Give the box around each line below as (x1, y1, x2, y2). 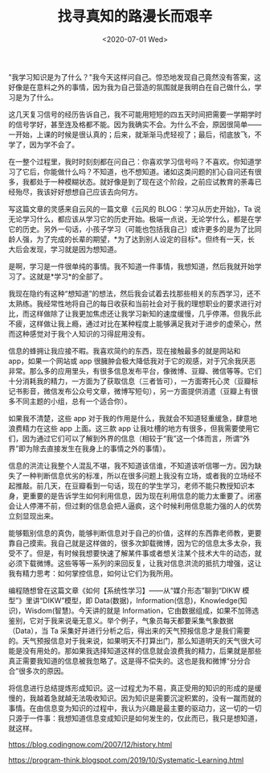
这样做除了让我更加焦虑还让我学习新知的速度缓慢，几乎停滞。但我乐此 (29, 308, 262, 318)
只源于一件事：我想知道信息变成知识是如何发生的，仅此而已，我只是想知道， (8, 713, 262, 723)
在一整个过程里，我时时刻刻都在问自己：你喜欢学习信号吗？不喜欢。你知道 (8, 156, 255, 166)
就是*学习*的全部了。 (35, 271, 108, 281)
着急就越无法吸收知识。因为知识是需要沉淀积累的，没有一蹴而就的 (43, 693, 262, 703)
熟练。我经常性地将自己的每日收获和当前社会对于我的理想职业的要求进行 (14, 299, 255, 308)
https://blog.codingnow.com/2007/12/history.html (8, 739, 173, 749)
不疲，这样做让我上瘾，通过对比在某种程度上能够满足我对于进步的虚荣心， (8, 319, 255, 329)
